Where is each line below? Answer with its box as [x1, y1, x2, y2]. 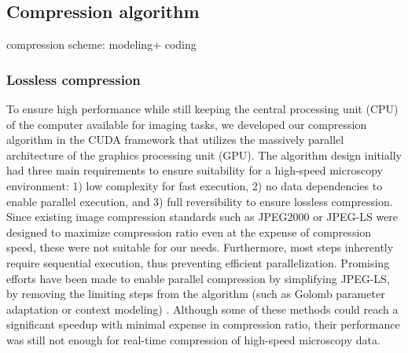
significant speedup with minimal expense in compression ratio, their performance [6, 316, 400, 333]
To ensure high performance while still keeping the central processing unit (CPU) [6, 101, 399, 117]
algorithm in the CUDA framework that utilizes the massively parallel [6, 131, 344, 148]
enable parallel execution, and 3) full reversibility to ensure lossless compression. [6, 193, 393, 209]
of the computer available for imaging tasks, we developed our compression [6, 116, 367, 132]
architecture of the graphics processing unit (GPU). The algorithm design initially [6, 146, 402, 163]
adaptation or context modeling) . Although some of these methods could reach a [6, 300, 399, 317]
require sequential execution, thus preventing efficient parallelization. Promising [6, 254, 390, 270]
